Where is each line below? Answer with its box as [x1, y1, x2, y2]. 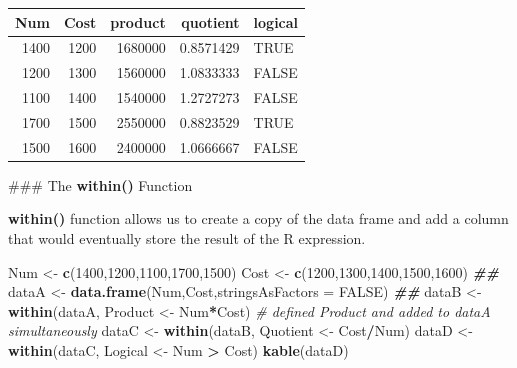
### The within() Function [8, 174, 193, 195]
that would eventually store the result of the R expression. [8, 228, 366, 248]
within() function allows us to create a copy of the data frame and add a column [8, 208, 509, 229]
